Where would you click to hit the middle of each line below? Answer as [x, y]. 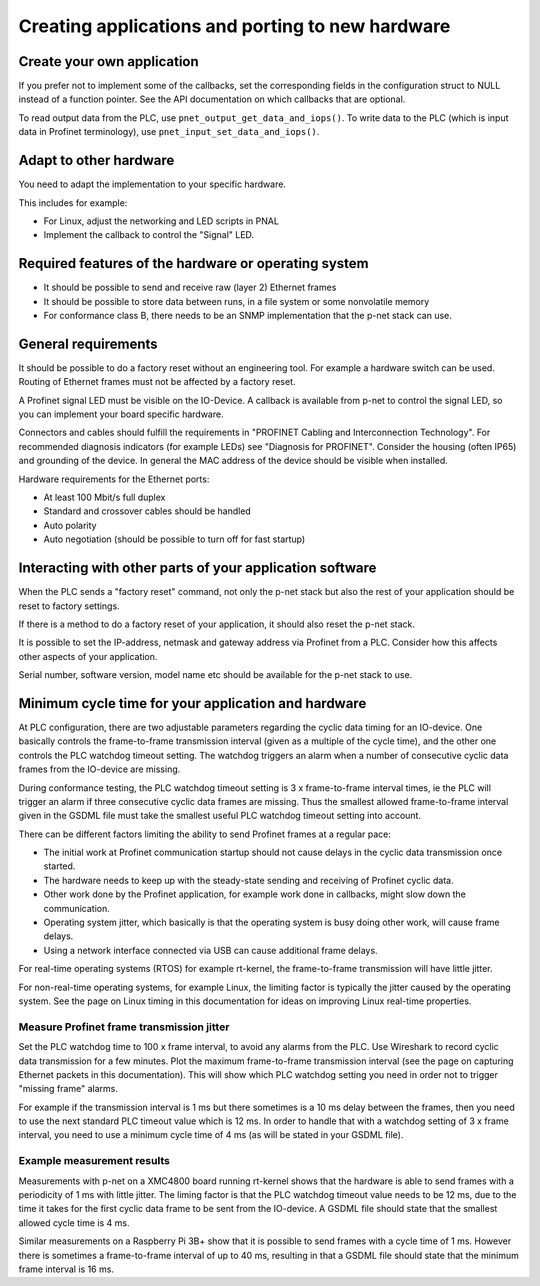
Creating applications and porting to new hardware [234, 26]
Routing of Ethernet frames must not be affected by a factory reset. [157, 382]
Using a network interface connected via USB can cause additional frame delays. [211, 950]
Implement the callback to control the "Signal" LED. [149, 235]
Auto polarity [70, 525]
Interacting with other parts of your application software [197, 568]
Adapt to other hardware [96, 160]
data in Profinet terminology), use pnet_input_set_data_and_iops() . [169, 132]
